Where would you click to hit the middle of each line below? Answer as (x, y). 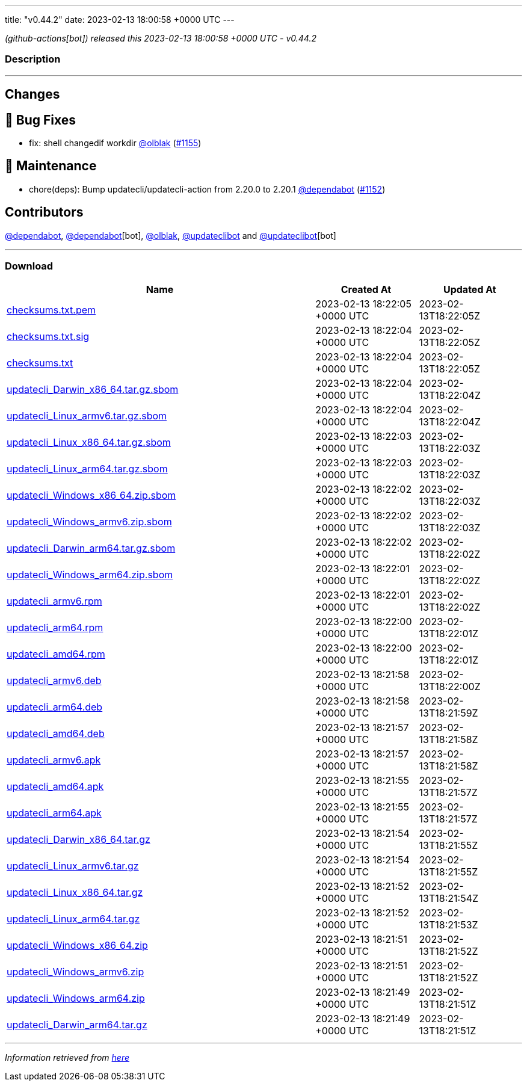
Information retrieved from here (67, 1058)
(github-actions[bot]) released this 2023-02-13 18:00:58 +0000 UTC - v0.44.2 (161, 38)
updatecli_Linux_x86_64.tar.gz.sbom (89, 443)
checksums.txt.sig (48, 337)
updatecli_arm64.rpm (55, 628)
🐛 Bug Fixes (41, 120)
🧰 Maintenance (51, 166)
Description (33, 59)
